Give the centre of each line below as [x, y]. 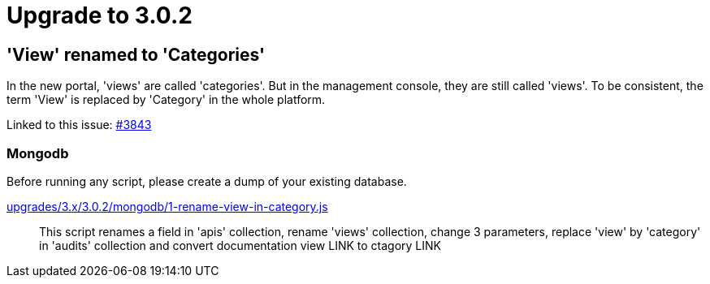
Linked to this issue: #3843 [79, 125]
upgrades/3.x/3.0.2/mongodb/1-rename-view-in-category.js [167, 206]
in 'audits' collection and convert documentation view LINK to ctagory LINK [240, 245]
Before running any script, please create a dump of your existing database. [207, 181]
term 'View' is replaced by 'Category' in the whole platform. [166, 100]
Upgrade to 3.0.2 [100, 15]
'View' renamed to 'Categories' [136, 54]
